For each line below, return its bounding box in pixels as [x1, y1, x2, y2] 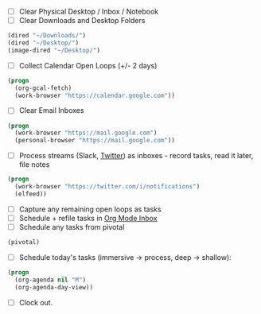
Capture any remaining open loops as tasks [18, 204, 162, 214]
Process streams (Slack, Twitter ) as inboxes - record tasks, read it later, [18, 151, 254, 161]
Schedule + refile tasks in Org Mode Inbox [18, 213, 158, 223]
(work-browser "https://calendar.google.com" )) [14, 91, 176, 99]
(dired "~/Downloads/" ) [7, 32, 87, 40]
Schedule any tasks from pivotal [18, 222, 125, 231]
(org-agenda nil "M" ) [14, 276, 87, 284]
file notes [18, 160, 50, 169]
